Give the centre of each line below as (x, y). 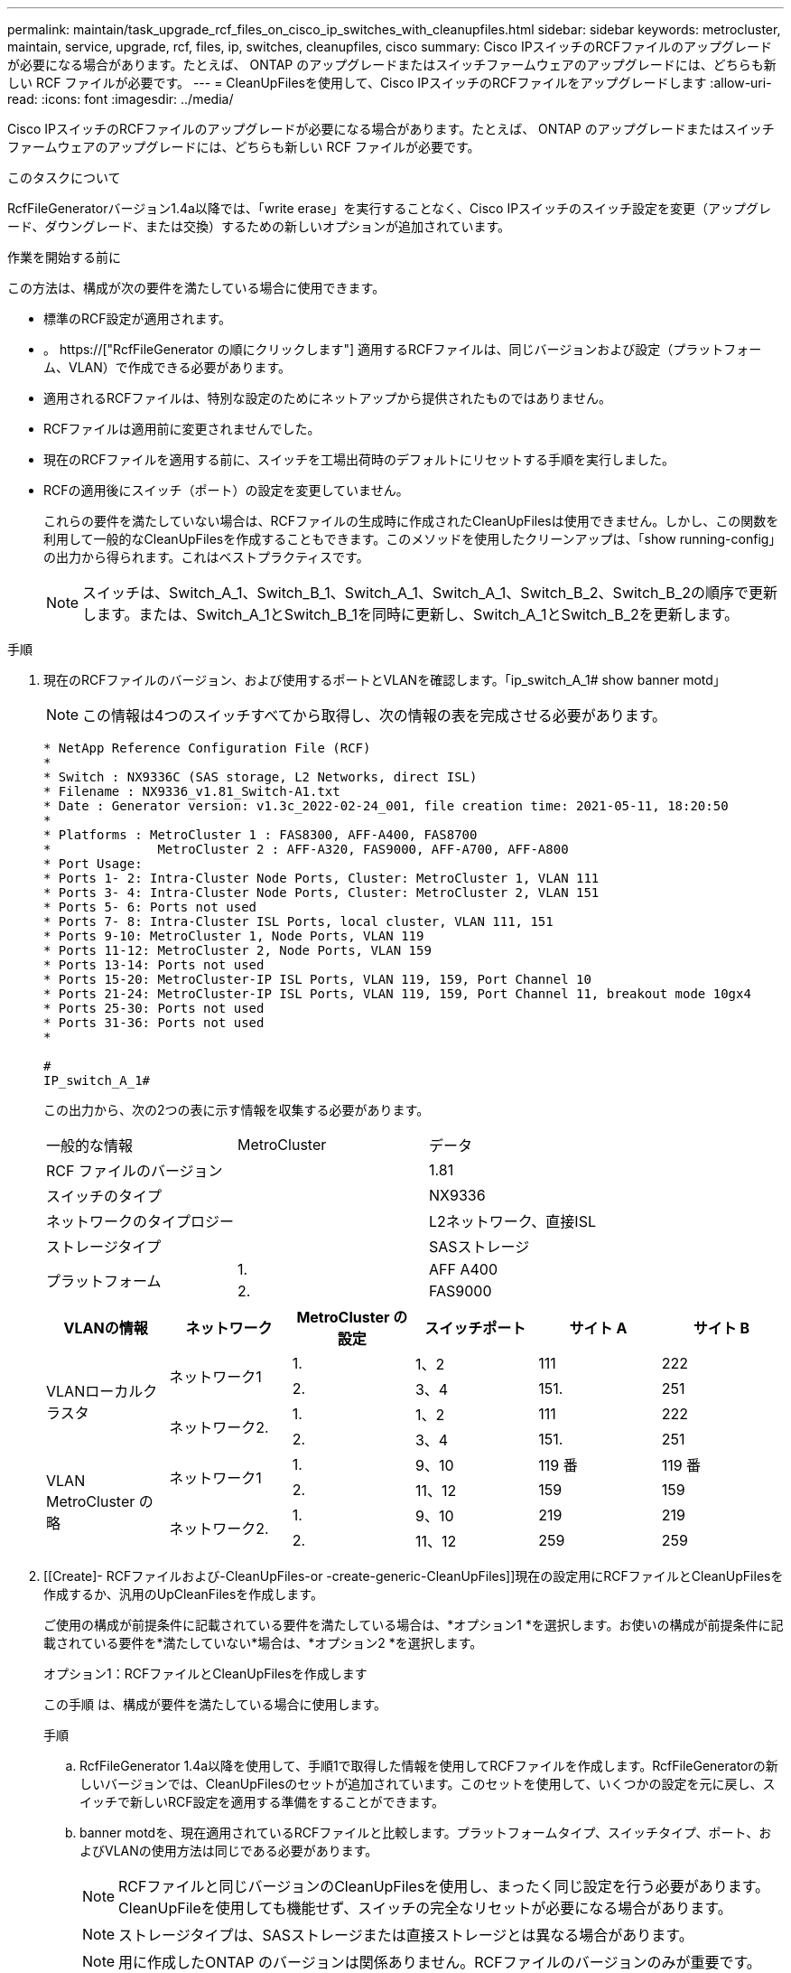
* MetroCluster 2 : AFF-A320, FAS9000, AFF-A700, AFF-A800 (306, 849)
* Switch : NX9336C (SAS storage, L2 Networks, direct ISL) (261, 777)
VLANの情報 (106, 1328)
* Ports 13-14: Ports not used (154, 965)
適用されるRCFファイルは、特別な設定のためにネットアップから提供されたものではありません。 (328, 398)
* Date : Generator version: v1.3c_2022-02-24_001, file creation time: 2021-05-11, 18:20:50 (386, 806)
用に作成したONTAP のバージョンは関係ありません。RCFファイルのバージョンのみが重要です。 (440, 1962)
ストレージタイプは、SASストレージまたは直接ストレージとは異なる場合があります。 (406, 1935)
